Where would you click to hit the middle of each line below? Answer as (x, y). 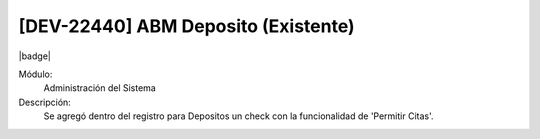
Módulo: (35, 74)
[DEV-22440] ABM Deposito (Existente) (186, 26)
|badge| (35, 56)
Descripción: (45, 102)
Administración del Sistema (100, 88)
